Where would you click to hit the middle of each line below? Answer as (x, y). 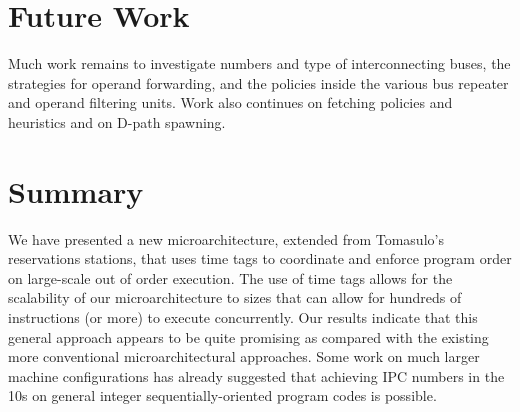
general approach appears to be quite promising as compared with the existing (248, 336)
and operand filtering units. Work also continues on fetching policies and (230, 102)
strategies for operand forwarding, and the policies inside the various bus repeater (258, 82)
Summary (76, 190)
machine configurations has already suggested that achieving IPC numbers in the (256, 375)
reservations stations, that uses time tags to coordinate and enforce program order (260, 258)
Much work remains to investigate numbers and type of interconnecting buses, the (259, 63)
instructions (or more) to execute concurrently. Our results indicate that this (243, 317)
